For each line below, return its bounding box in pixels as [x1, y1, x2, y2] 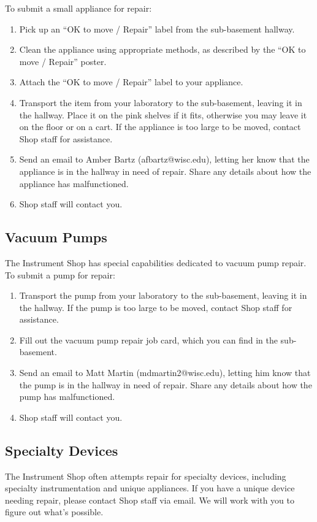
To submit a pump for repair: [5, 268, 115, 281]
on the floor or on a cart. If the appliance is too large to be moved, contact [19, 120, 301, 133]
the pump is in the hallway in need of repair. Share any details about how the [19, 378, 312, 391]
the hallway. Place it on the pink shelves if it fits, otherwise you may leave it [19, 108, 307, 121]
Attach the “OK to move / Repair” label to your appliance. [19, 75, 243, 88]
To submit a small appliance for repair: [5, 2, 152, 14]
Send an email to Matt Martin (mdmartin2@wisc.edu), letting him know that [19, 366, 311, 379]
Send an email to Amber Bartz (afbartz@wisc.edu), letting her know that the [19, 153, 310, 166]
